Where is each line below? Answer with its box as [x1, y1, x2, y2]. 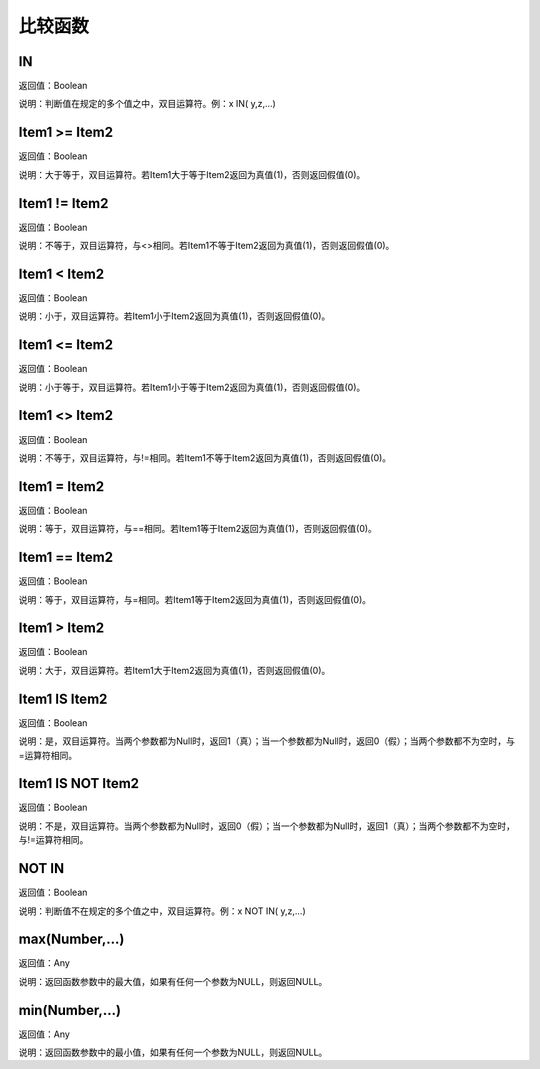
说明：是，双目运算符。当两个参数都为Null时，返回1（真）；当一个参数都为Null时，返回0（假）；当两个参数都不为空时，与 [18, 735, 515, 747]
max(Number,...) [18, 931, 125, 948]
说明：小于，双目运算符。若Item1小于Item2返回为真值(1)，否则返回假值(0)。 [18, 310, 331, 322]
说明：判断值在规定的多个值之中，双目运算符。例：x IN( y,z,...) [18, 98, 277, 110]
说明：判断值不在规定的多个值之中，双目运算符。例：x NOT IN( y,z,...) [18, 905, 306, 917]
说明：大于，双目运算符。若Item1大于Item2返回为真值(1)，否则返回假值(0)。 [18, 664, 331, 676]
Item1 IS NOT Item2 [18, 775, 140, 792]
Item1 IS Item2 [18, 690, 108, 707]
